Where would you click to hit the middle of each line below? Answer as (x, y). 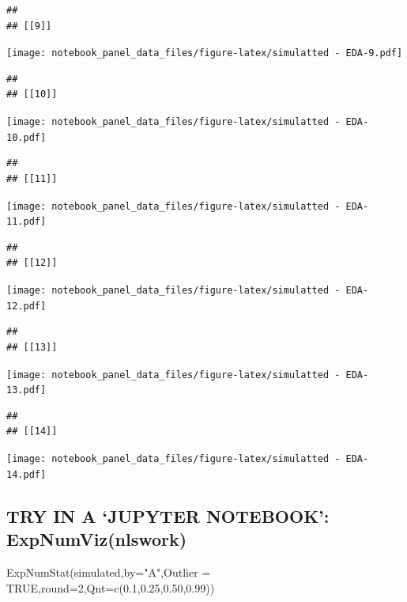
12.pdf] (26, 306)
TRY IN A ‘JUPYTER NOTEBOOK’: (168, 515)
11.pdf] (26, 222)
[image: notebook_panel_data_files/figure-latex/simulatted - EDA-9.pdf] (205, 53)
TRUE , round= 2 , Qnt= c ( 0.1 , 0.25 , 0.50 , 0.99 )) (111, 587)
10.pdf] (26, 137)
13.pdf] (26, 390)
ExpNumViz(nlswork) (97, 539)
